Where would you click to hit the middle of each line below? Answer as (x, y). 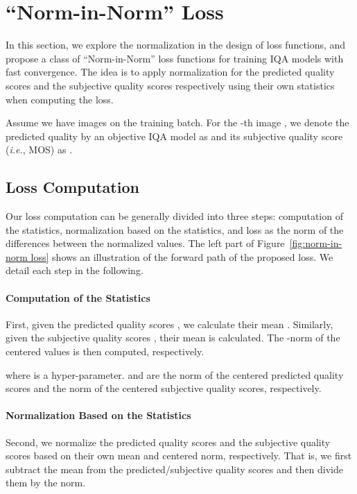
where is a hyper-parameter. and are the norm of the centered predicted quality (175, 374)
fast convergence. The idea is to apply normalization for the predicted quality (170, 72)
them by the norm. (46, 483)
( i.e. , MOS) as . (39, 150)
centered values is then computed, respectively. (105, 351)
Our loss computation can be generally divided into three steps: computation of (174, 216)
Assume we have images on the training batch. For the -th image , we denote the (177, 122)
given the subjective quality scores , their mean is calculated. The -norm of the (173, 338)
